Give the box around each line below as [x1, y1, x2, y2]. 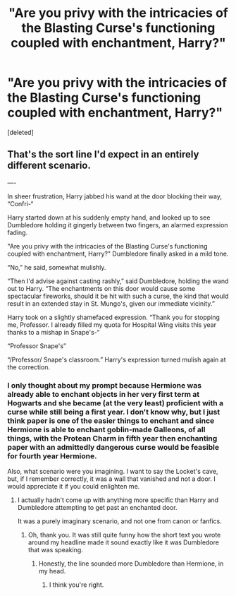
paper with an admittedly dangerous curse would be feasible [7, 442, 220, 452]
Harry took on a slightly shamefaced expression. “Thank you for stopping [7, 313, 221, 321]
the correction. [7, 362, 51, 371]
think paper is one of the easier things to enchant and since [7, 415, 215, 425]
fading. [7, 228, 28, 237]
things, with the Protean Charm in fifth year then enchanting [7, 433, 218, 443]
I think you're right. [49, 580, 104, 589]
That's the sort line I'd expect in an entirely [7, 148, 199, 160]
